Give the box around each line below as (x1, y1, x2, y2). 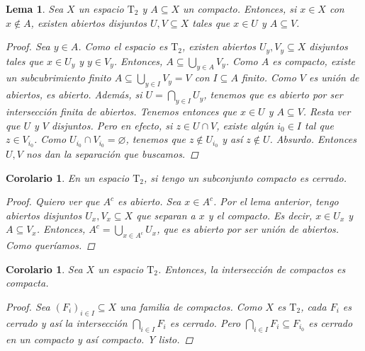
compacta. (6, 275, 49, 290)
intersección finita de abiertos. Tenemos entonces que (6, 104, 237, 119)
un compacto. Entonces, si (183, 1, 297, 16)
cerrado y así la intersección (6, 315, 128, 330)
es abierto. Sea (118, 194, 181, 209)
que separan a (136, 207, 196, 222)
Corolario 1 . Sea (6, 261, 83, 276)
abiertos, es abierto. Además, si (6, 87, 142, 102)
